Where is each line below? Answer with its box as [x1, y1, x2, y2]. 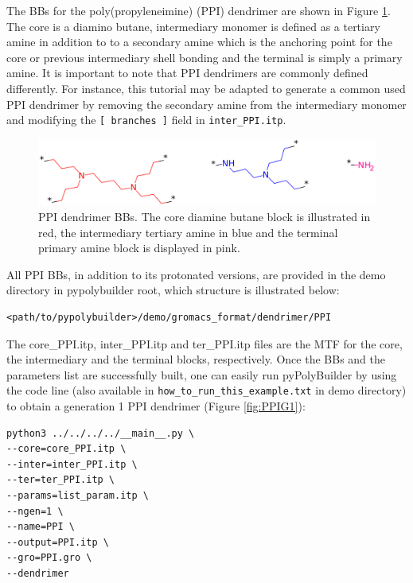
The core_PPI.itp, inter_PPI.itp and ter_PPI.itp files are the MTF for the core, [6, 335, 403, 352]
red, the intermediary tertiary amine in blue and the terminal [38, 223, 338, 240]
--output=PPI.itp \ [6, 536, 109, 548]
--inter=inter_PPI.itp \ [6, 458, 138, 470]
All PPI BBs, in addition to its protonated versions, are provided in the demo [6, 266, 386, 282]
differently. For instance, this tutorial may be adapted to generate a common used [6, 80, 406, 96]
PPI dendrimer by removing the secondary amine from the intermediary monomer [6, 95, 407, 112]
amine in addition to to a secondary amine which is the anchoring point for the [6, 33, 392, 50]
